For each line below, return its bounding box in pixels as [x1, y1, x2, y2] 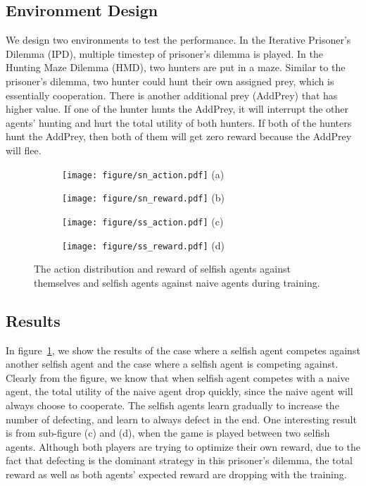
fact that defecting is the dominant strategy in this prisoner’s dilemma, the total [6, 453, 353, 468]
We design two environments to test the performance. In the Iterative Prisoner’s [6, 32, 351, 47]
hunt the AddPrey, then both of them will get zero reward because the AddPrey [6, 129, 352, 144]
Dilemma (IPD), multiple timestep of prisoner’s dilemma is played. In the [6, 46, 323, 61]
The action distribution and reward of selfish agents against [34, 261, 291, 276]
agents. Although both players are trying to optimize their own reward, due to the [6, 439, 361, 454]
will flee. [6, 142, 42, 157]
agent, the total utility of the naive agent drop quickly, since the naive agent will [6, 384, 353, 399]
